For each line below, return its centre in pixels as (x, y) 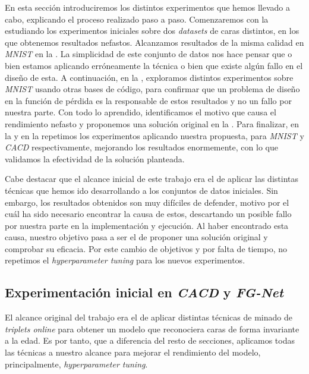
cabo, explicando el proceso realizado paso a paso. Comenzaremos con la (137, 19)
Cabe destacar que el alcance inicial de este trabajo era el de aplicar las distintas (152, 179)
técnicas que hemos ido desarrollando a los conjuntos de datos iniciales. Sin (141, 190)
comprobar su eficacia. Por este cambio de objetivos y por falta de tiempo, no (146, 248)
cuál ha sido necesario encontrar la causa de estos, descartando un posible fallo (148, 214)
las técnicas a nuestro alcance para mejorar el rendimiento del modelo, (133, 352)
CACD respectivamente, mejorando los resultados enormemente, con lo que (141, 147)
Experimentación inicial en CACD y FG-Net (144, 292)
